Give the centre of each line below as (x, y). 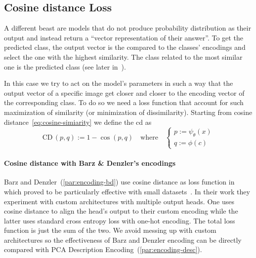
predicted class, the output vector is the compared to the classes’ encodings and (125, 47)
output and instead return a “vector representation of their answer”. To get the (124, 37)
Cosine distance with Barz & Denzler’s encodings (90, 163)
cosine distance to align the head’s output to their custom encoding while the (121, 211)
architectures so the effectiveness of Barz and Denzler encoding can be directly (123, 240)
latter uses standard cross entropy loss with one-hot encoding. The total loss (120, 220)
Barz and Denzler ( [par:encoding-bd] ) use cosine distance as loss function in (119, 182)
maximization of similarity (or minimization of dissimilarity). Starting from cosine (128, 112)
